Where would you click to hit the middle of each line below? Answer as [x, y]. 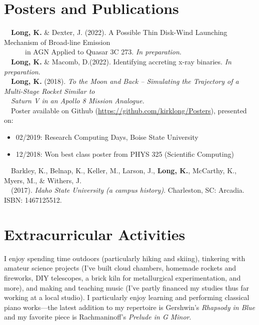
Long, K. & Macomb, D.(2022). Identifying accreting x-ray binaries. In [121, 61]
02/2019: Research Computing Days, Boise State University [107, 137]
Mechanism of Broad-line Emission [57, 42]
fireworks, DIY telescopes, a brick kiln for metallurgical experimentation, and [122, 277]
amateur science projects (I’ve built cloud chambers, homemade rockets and [120, 268]
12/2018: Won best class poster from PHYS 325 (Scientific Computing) [125, 154]
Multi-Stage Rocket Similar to [49, 91]
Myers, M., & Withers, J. [43, 180]
